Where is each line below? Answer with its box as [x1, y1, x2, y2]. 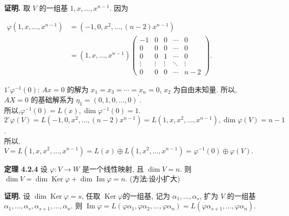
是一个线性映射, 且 [82, 163, 144, 174]
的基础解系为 [31, 94, 74, 104]
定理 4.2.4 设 [4, 163, 48, 174]
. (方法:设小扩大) [125, 173, 180, 184]
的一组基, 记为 [123, 190, 170, 201]
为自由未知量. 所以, [173, 84, 237, 94]
